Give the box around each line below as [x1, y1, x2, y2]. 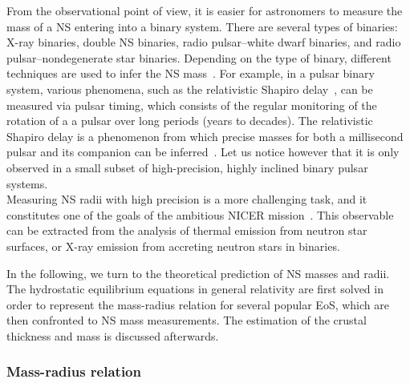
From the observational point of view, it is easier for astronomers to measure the [6, 2, 403, 18]
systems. [6, 175, 48, 191]
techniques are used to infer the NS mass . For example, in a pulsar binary [6, 65, 375, 82]
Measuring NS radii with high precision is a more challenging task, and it [6, 191, 367, 208]
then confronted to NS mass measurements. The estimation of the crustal [6, 312, 367, 329]
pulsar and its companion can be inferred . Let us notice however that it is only [6, 143, 400, 160]
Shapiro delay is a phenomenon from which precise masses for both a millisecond [6, 127, 404, 144]
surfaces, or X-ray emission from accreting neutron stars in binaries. [6, 237, 340, 254]
